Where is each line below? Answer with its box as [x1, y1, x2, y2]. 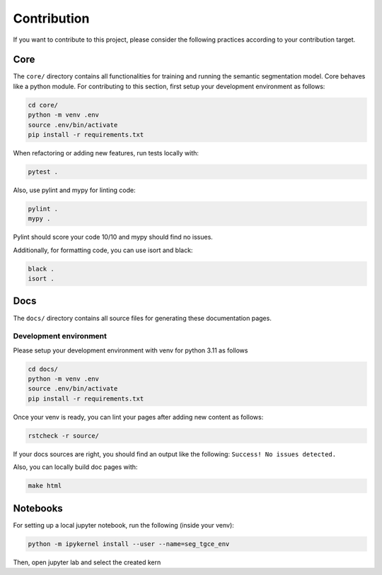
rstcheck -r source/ [28, 432, 99, 439]
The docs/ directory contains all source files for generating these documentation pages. [13, 314, 272, 322]
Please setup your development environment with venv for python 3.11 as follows [13, 346, 248, 355]
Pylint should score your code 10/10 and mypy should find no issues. [13, 233, 214, 242]
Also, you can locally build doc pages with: [13, 463, 138, 471]
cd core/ [28, 101, 59, 109]
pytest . [28, 167, 59, 176]
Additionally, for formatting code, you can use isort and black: [13, 246, 193, 254]
